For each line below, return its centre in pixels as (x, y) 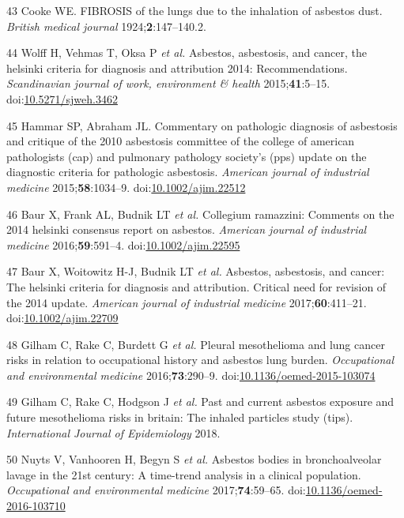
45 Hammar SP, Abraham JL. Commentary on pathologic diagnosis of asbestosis (202, 125)
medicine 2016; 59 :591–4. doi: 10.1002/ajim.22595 (123, 244)
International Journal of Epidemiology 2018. (113, 432)
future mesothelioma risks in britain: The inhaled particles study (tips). (180, 417)
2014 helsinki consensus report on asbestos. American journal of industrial (187, 229)
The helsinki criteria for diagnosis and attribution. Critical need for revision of (196, 286)
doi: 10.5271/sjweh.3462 (62, 98)
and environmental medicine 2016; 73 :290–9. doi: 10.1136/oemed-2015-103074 (191, 375)
